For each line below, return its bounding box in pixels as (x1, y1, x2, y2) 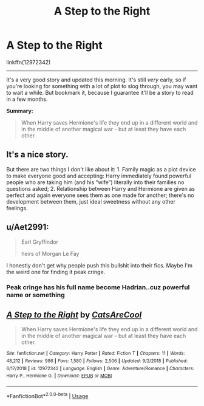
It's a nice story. (6, 150, 69, 160)
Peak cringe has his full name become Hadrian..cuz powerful (6, 283, 190, 292)
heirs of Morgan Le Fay (21, 250, 80, 257)
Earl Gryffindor (21, 238, 59, 246)
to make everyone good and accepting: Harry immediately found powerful (6, 172, 192, 179)
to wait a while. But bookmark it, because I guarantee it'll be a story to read (6, 89, 194, 96)
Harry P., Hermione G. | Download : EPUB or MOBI (6, 373, 112, 379)
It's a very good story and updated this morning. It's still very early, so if (6, 76, 186, 83)
